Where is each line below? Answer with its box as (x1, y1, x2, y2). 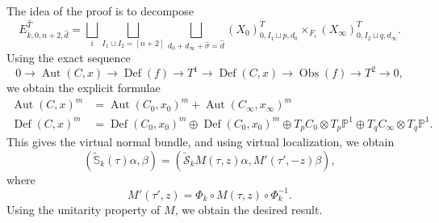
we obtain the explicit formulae (6, 79, 161, 96)
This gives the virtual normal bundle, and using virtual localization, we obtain (6, 133, 395, 150)
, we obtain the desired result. (174, 200, 323, 217)
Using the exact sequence (6, 48, 131, 65)
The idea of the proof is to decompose (6, 2, 194, 19)
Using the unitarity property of (6, 200, 161, 217)
